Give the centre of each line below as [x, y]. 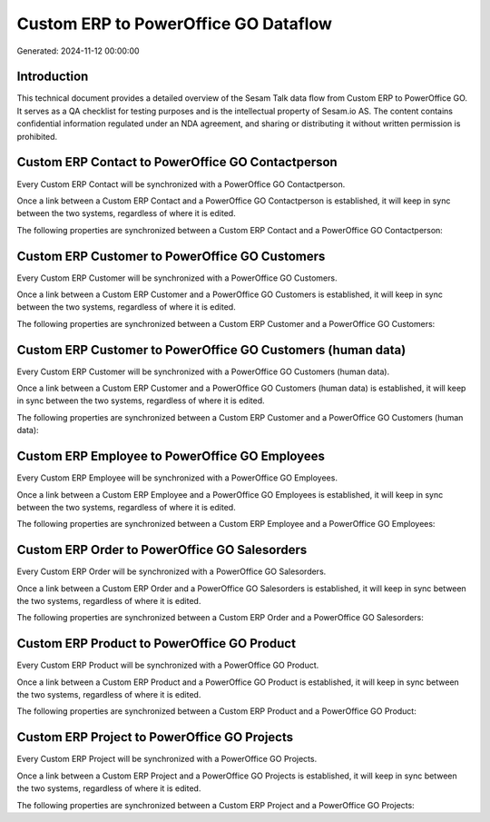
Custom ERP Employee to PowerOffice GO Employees [171, 456]
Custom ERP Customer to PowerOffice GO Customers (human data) [211, 350]
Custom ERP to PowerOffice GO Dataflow [175, 24]
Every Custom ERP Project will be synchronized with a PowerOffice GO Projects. [167, 759]
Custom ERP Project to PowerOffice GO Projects [155, 737]
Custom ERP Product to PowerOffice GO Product [157, 644]
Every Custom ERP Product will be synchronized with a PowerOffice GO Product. [168, 665]
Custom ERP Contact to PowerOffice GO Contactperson [177, 162]
